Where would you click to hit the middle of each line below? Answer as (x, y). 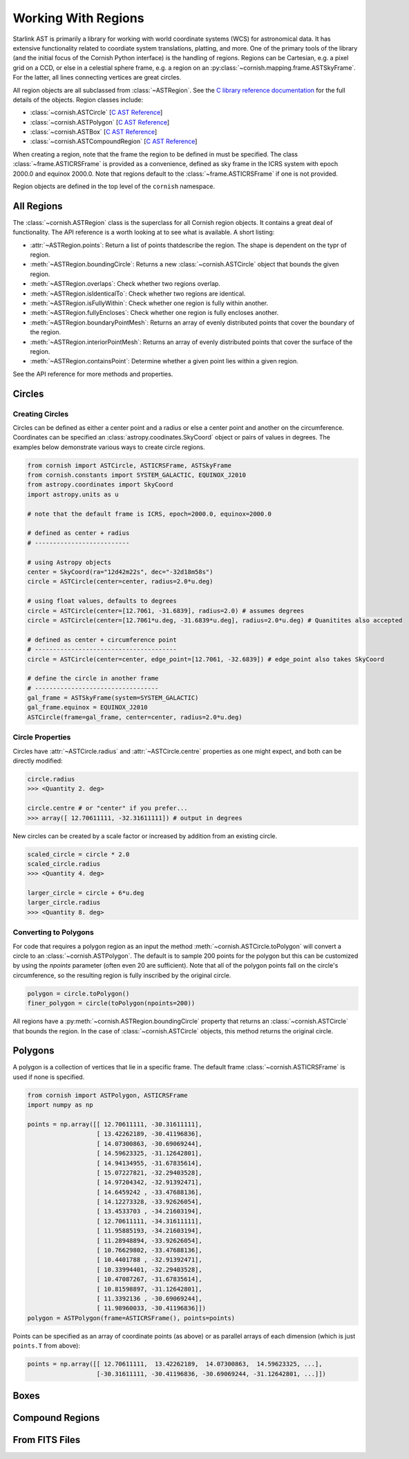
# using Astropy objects (69, 562)
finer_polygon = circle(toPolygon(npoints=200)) (111, 1003)
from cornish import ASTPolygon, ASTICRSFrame (107, 1095)
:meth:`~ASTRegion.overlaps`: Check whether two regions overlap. (125, 284)
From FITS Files (47, 1440)
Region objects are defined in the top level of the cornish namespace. (114, 186)
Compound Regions (56, 1418)
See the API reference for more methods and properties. (93, 374)
